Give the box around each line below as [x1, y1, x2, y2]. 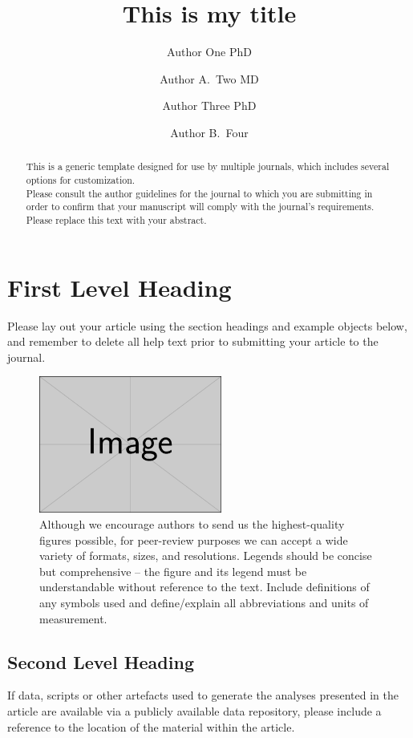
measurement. [39, 610, 107, 626]
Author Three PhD [162, 97, 257, 114]
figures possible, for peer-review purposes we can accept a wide [39, 531, 348, 548]
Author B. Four [170, 124, 249, 140]
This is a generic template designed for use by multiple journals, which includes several [26, 160, 390, 173]
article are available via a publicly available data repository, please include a [7, 702, 382, 719]
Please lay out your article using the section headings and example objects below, [7, 317, 407, 334]
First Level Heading [7, 270, 232, 303]
